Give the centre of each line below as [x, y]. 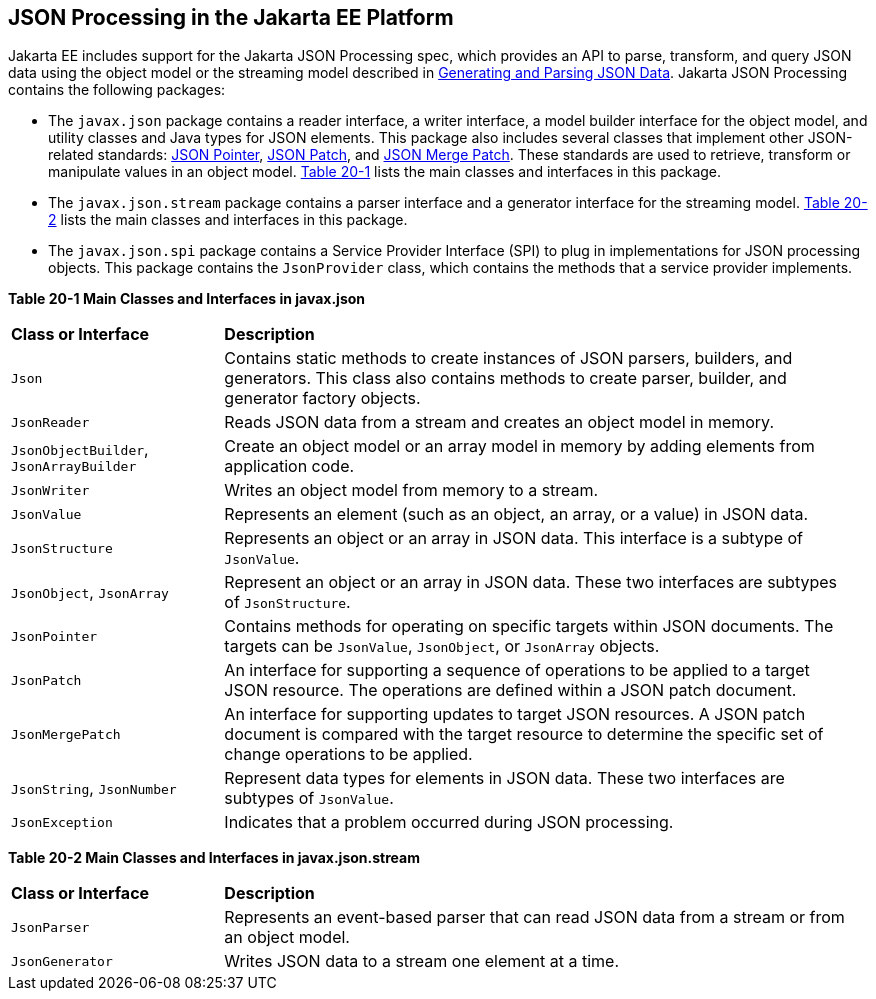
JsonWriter [50, 490]
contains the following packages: [117, 90]
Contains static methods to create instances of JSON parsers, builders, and [508, 358]
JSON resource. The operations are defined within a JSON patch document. [510, 690]
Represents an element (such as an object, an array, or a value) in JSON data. [516, 514]
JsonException [62, 822]
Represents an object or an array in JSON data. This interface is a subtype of [513, 538]
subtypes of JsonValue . [309, 798]
